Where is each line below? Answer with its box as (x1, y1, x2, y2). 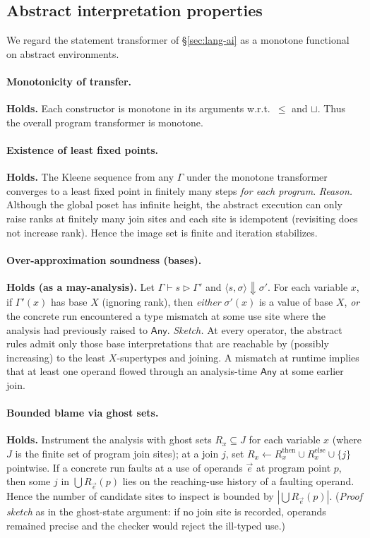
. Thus (317, 101, 346, 116)
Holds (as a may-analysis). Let (6, 279, 155, 294)
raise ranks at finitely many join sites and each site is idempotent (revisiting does (6, 210, 358, 225)
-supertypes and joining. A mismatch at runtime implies (117, 349, 359, 364)
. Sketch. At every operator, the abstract (167, 322, 342, 337)
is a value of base (258, 294, 333, 309)
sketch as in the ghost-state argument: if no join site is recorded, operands (6, 503, 326, 518)
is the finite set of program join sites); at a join (15, 446, 219, 460)
